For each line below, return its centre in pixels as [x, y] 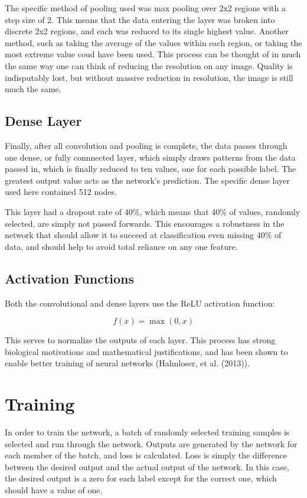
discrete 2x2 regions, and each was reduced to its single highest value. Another [147, 31]
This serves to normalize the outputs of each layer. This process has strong [140, 340]
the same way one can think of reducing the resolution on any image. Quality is [149, 65]
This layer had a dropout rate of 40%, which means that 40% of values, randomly [153, 211]
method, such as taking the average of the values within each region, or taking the [153, 42]
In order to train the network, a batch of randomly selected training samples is [147, 432]
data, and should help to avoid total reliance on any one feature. [121, 246]
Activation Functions [70, 278]
